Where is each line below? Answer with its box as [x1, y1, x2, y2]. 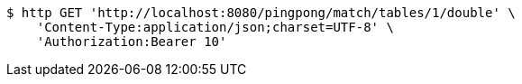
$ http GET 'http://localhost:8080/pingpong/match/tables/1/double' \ [6, 5, 516, 20]
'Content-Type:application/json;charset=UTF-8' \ [36, 20, 394, 34]
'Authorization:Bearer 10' [36, 34, 227, 49]
